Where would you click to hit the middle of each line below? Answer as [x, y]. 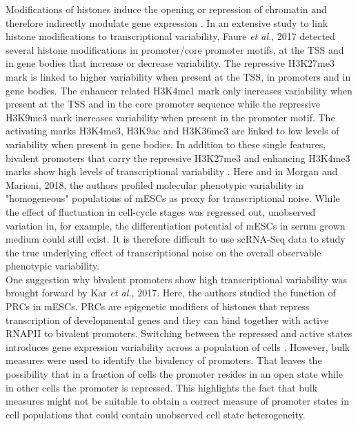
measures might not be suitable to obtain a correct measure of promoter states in [178, 401]
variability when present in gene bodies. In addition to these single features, [166, 144]
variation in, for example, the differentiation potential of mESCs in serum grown [176, 225]
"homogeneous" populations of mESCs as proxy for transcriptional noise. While [173, 198]
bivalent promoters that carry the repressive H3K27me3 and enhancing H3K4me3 [178, 158]
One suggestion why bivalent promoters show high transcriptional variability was [176, 279]
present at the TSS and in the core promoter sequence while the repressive [163, 104]
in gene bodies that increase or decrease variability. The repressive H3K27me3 [170, 63]
